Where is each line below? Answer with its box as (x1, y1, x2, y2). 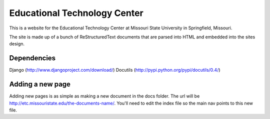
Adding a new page (9, 80, 71, 89)
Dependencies (9, 54, 56, 62)
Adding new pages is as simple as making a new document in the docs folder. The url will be (9, 93, 200, 99)
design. (9, 41, 25, 47)
